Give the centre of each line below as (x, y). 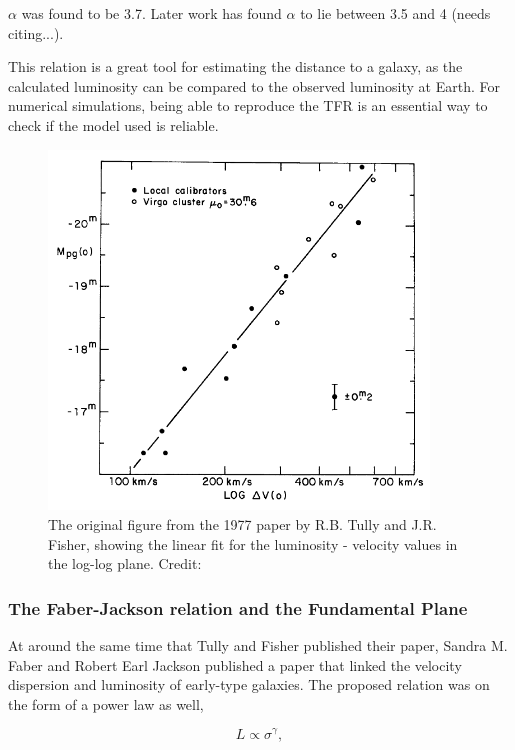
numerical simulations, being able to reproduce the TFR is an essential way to (248, 105)
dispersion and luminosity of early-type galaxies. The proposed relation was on (249, 684)
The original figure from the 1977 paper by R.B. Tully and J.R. (242, 524)
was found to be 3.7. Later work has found (151, 13)
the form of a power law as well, (106, 703)
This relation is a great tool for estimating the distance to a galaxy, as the (235, 66)
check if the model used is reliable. (113, 124)
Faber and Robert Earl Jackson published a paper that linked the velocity (235, 664)
